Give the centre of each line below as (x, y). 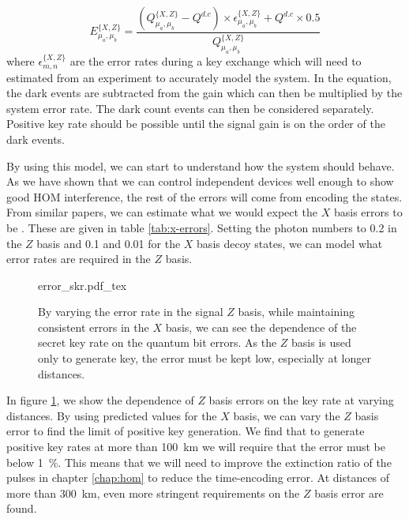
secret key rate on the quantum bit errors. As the (158, 342)
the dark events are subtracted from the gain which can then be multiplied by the (204, 93)
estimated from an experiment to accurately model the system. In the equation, (199, 77)
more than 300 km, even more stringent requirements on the (153, 493)
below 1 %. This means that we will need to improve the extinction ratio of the (199, 462)
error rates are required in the (79, 259)
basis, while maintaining (296, 312)
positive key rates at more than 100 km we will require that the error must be (196, 447)
